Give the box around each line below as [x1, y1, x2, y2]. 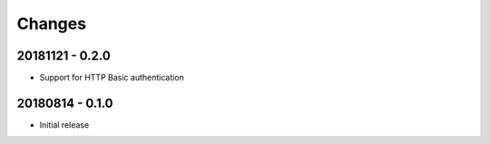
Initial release [39, 119, 90, 130]
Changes [16, 14, 86, 34]
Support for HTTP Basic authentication [39, 72, 185, 83]
